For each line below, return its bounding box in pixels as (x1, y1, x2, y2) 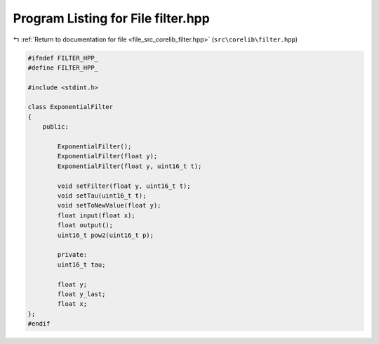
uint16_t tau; (57, 260, 106, 269)
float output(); (57, 222, 114, 229)
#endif (27, 320, 51, 328)
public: (42, 123, 69, 131)
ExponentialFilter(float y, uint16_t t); (57, 162, 202, 170)
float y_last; (57, 290, 106, 298)
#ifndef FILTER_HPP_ (27, 53, 98, 62)
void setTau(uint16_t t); (57, 192, 147, 200)
